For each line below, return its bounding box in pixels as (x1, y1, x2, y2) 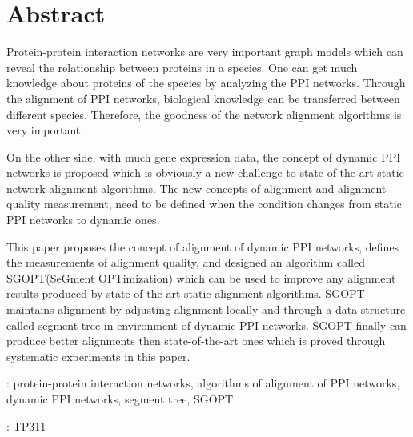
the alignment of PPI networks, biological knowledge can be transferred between (6, 90, 400, 106)
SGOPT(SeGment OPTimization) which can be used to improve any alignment (6, 269, 396, 286)
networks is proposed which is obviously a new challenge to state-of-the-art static (6, 164, 404, 181)
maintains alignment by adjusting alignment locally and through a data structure (6, 301, 406, 318)
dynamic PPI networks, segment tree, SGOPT (6, 391, 234, 407)
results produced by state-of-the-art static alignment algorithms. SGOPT (6, 285, 365, 302)
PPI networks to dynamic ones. (6, 211, 160, 228)
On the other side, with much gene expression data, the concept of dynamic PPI (6, 148, 401, 165)
